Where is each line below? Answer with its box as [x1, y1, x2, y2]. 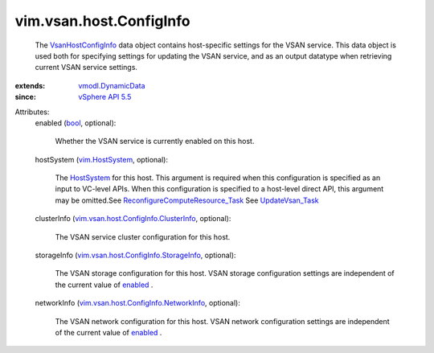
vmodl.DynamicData [78, 80, 145, 90]
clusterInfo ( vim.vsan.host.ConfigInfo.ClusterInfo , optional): [35, 214, 231, 224]
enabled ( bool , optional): [35, 117, 117, 128]
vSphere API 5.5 [78, 92, 132, 102]
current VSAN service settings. [35, 63, 138, 72]
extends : [14, 80, 46, 90]
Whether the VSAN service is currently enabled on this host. [55, 137, 255, 146]
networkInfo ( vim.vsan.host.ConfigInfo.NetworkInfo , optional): [35, 298, 240, 308]
